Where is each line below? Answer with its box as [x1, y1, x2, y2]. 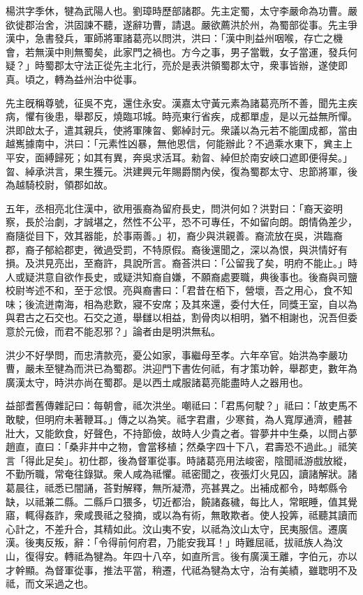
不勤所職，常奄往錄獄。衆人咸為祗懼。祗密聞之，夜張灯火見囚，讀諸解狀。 [6, 467, 348, 481]
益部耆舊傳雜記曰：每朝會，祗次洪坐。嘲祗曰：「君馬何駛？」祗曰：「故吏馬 [6, 398, 348, 413]
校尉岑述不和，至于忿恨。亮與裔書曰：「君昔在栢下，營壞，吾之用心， [6, 283, 323, 297]
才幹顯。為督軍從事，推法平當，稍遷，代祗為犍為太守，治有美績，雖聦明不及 [6, 562, 357, 577]
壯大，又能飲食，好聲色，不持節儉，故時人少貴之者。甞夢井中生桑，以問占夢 [6, 425, 357, 440]
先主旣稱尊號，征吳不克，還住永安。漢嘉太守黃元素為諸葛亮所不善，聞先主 [6, 95, 348, 110]
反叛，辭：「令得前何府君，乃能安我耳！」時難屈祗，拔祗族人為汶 [44, 535, 343, 550]
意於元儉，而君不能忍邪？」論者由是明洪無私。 [6, 324, 221, 339]
